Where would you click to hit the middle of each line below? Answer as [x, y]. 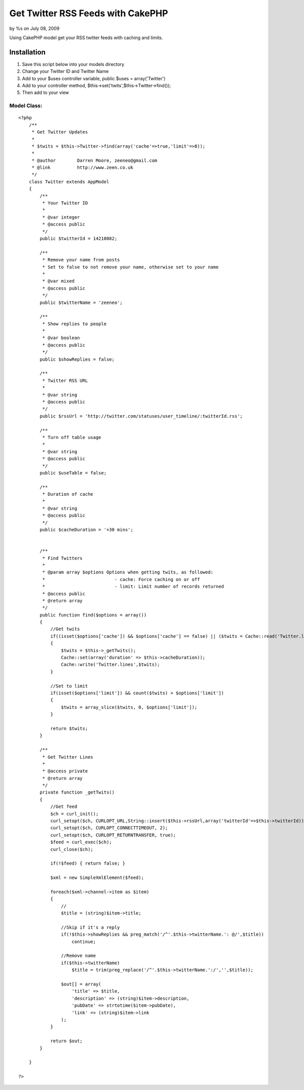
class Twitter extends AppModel [69, 182]
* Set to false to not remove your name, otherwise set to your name [130, 267]
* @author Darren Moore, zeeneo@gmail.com [94, 160]
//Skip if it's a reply [90, 927]
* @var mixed [59, 281]
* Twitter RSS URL [65, 380]
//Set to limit [69, 686]
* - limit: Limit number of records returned [133, 587]
